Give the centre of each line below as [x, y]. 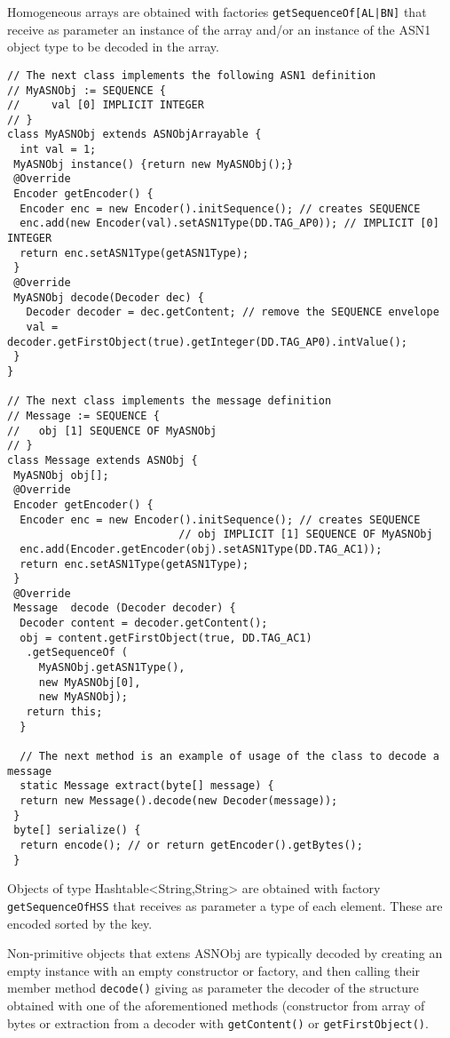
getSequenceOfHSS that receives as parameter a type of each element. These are [225, 905]
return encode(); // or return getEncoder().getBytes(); [191, 845]
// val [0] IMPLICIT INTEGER [106, 105]
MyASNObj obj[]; [61, 475]
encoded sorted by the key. [80, 923]
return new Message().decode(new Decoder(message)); [179, 801]
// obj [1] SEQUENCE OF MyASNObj [112, 431]
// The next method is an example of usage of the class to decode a [229, 757]
